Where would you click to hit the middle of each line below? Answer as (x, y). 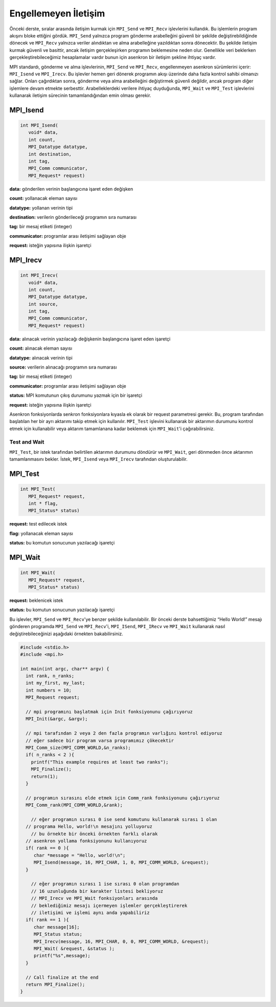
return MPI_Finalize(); (55, 984)
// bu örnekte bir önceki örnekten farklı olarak (94, 834)
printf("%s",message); (62, 956)
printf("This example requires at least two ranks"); (100, 762)
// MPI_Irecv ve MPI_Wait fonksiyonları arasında (94, 898)
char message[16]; (57, 927)
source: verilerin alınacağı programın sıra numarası (63, 367)
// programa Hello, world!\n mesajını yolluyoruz (89, 827)
